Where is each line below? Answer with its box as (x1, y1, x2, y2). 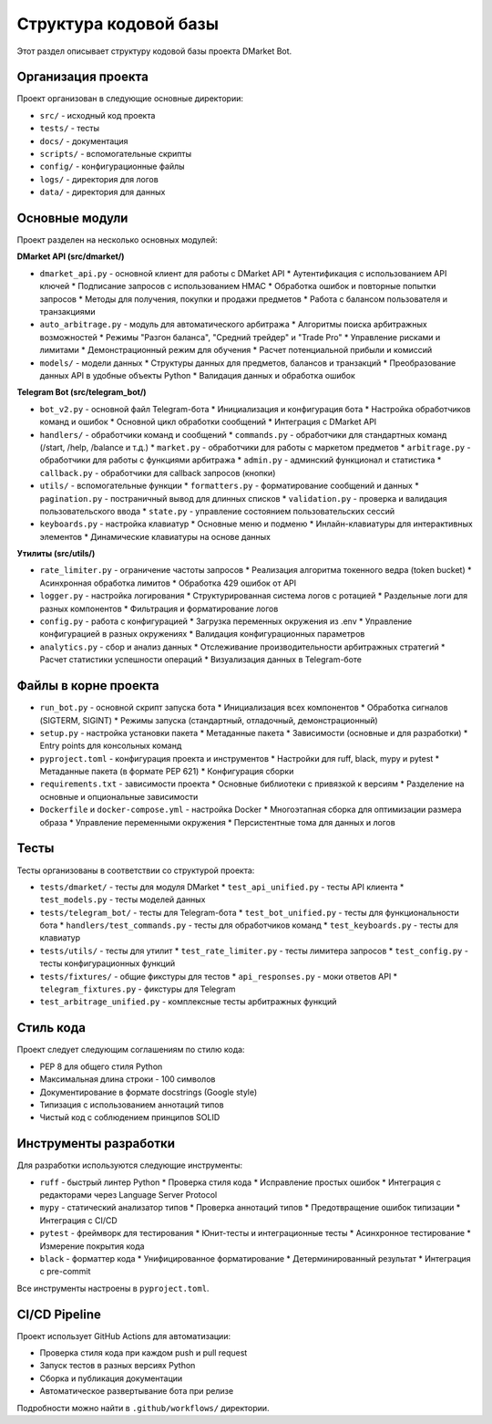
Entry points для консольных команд (39, 740, 182, 752)
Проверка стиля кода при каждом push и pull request (39, 1347, 248, 1358)
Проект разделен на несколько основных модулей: (16, 234, 218, 245)
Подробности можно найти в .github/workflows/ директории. (16, 1402, 270, 1413)
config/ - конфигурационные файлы (39, 161, 186, 172)
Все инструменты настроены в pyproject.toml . (16, 1283, 210, 1294)
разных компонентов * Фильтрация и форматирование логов (39, 603, 279, 614)
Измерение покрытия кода (39, 1241, 145, 1252)
